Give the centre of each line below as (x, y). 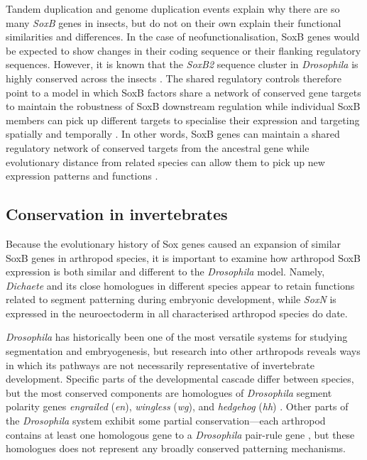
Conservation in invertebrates (117, 214)
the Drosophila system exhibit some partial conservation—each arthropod (166, 421)
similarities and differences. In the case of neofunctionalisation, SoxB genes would (183, 37)
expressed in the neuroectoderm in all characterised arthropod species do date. (177, 313)
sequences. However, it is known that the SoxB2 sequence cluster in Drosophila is (182, 64)
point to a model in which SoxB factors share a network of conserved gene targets (183, 92)
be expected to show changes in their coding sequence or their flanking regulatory (183, 50)
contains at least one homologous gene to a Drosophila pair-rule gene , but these (180, 434)
